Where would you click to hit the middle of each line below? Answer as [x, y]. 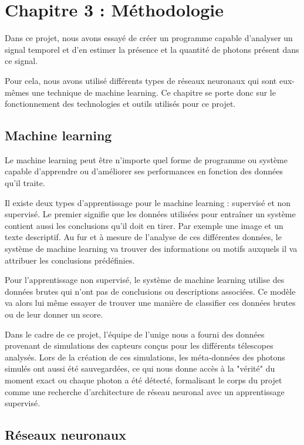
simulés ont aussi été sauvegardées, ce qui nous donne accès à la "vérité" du [140, 368]
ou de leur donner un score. [54, 314]
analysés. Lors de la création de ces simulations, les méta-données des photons [145, 357]
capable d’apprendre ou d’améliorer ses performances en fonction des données [144, 171]
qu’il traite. [25, 183]
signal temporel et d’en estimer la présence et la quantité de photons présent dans [152, 49]
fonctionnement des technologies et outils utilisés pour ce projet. [120, 104]
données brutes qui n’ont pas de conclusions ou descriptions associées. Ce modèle [150, 291]
